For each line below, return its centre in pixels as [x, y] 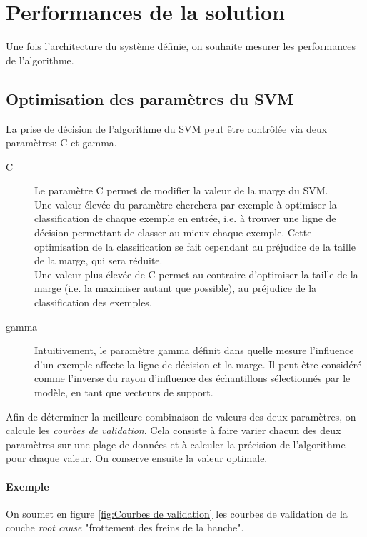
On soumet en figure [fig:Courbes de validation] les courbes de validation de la [177, 513]
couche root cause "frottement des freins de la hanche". [125, 527]
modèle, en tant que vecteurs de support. [124, 392]
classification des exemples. [93, 302]
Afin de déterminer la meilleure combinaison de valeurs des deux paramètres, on [181, 416]
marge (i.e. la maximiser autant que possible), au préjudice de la [176, 288]
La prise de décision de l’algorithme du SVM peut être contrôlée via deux [167, 128]
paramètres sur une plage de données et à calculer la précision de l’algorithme [176, 444]
